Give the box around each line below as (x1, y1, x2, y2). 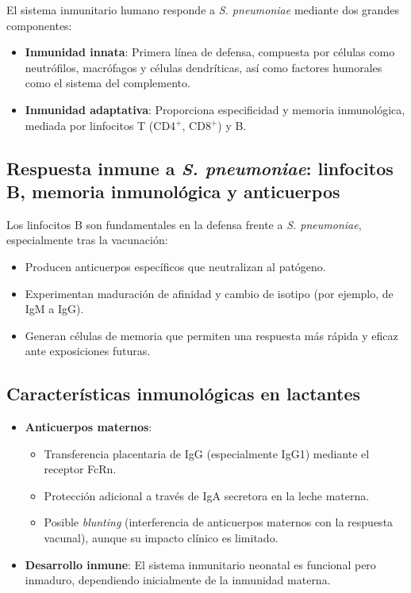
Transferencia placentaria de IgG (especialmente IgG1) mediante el (44, 445, 370, 461)
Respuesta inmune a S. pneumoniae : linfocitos (6, 155, 394, 180)
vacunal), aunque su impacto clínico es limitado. (44, 530, 278, 546)
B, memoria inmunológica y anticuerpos (6, 178, 340, 203)
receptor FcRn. (44, 461, 117, 477)
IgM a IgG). (25, 300, 84, 317)
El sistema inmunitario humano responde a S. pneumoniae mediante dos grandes (6, 2, 399, 17)
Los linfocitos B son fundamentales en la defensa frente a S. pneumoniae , (6, 216, 362, 232)
